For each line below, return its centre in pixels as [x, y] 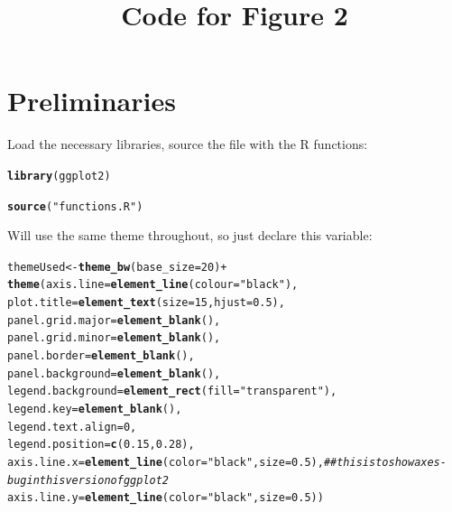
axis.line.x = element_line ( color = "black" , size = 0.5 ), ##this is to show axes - [227, 463]
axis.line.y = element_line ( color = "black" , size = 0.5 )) [166, 498]
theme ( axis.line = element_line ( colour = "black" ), [153, 285]
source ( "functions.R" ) [75, 206]
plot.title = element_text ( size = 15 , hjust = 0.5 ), [146, 303]
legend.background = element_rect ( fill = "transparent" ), [172, 391]
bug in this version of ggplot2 [88, 480]
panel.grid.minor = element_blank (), [114, 338]
